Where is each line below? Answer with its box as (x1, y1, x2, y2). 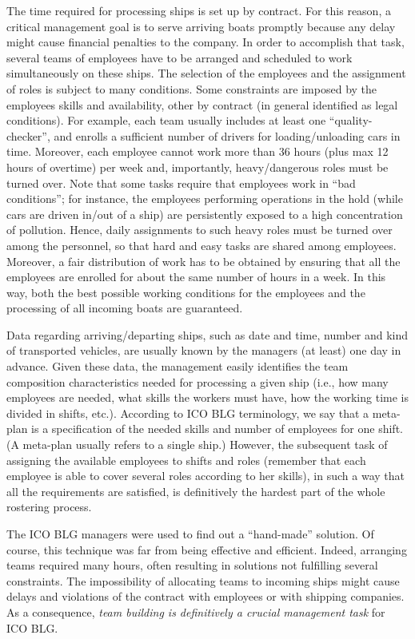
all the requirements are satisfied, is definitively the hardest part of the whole (6, 482, 385, 499)
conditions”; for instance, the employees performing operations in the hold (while (6, 190, 403, 207)
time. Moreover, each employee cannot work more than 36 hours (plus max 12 (6, 143, 389, 160)
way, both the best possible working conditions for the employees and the (6, 284, 365, 300)
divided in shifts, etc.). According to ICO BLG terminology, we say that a (6, 404, 369, 421)
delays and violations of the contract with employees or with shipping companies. (6, 588, 405, 605)
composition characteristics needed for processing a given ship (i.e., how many (6, 373, 389, 390)
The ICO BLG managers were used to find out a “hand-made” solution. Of (6, 526, 374, 542)
